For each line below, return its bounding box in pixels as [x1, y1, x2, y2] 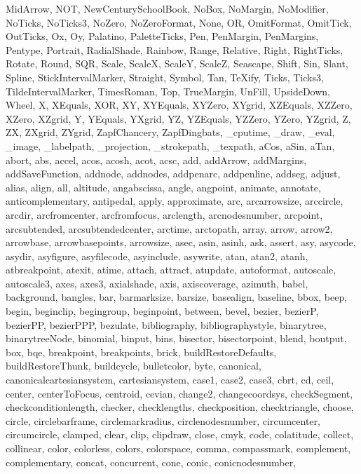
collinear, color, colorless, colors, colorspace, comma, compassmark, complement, [6, 441, 351, 455]
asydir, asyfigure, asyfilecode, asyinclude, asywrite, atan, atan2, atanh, [6, 248, 308, 263]
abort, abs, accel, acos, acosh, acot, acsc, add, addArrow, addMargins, [6, 152, 307, 167]
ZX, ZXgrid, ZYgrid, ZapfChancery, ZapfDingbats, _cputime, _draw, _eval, [6, 125, 335, 140]
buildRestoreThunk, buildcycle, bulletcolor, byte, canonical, [6, 358, 261, 373]
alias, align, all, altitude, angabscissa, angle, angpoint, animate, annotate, [6, 180, 321, 194]
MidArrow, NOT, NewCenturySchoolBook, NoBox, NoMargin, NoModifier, [6, 1, 329, 15]
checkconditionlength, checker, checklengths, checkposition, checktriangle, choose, [6, 400, 354, 414]
